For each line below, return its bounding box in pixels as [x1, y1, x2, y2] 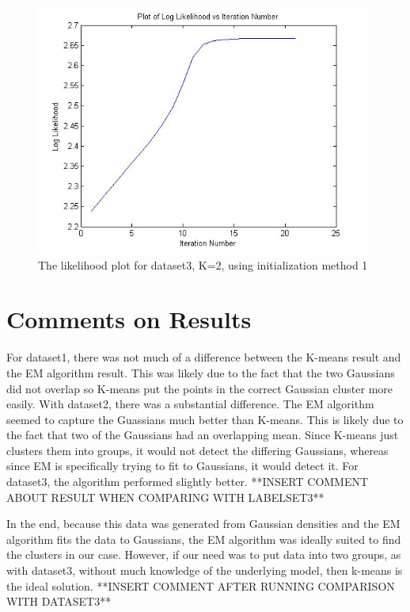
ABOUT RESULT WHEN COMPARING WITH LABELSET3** [6, 488, 325, 505]
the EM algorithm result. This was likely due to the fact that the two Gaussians [6, 364, 395, 381]
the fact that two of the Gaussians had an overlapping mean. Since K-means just [6, 426, 399, 443]
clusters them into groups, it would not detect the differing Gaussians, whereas [6, 442, 389, 458]
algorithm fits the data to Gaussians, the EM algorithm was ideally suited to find [6, 530, 401, 547]
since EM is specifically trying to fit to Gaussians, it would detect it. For [6, 457, 359, 474]
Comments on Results [6, 303, 252, 335]
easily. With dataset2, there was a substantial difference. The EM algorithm [6, 396, 374, 412]
